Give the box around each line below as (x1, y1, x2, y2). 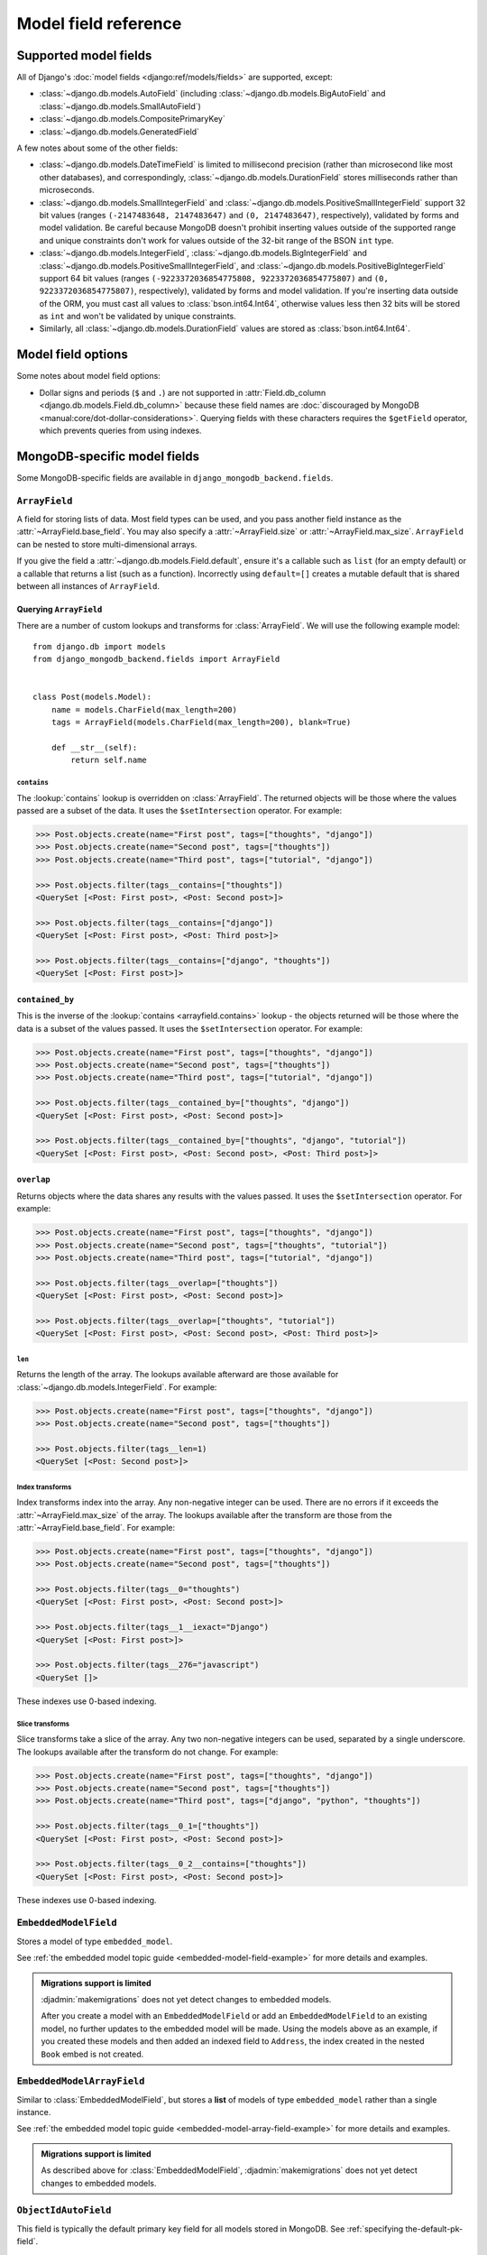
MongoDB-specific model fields (16, 448, 200, 464)
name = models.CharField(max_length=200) (51, 704, 238, 714)
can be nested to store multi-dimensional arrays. (16, 538, 198, 549)
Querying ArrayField (16, 603, 103, 614)
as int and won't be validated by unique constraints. (39, 311, 236, 322)
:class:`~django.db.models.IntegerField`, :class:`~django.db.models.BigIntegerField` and (39, 248, 367, 259)
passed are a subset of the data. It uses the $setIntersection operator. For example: (16, 805, 343, 816)
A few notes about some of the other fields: (16, 143, 179, 153)
